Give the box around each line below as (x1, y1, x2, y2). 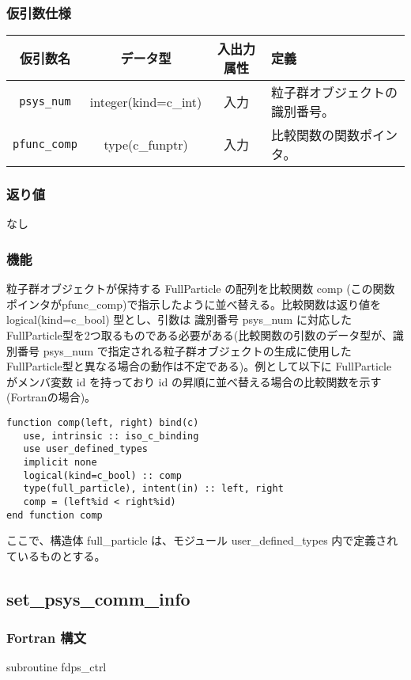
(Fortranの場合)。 (6, 389, 96, 405)
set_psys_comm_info (6, 586, 190, 610)
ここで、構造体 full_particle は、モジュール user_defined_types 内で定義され (6, 532, 398, 549)
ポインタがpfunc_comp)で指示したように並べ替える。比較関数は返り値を (6, 295, 382, 312)
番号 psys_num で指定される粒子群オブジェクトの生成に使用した (17, 342, 352, 359)
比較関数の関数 (270, 126, 360, 145)
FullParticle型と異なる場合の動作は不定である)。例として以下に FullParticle (6, 358, 392, 374)
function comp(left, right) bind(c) (6, 417, 199, 428)
